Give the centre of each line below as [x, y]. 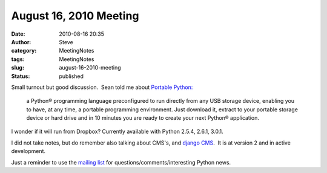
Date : [18, 34]
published [71, 76]
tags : [18, 59]
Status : [21, 76]
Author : [21, 42]
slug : [18, 68]
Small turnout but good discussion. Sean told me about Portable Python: [102, 87]
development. [28, 151]
